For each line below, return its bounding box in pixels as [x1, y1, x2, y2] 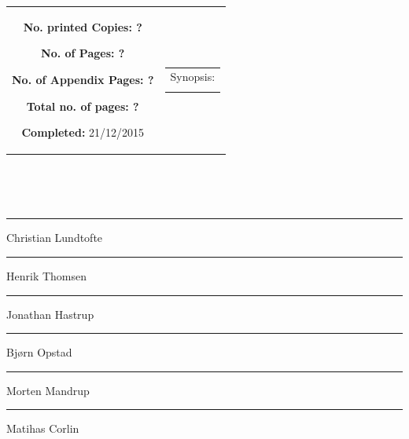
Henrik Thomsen [6, 268, 87, 284]
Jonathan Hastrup [6, 305, 94, 322]
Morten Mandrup [6, 382, 90, 398]
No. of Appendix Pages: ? [12, 71, 154, 87]
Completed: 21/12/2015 [21, 124, 145, 141]
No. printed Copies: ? [23, 18, 142, 35]
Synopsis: [170, 68, 216, 85]
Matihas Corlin [6, 420, 79, 437]
